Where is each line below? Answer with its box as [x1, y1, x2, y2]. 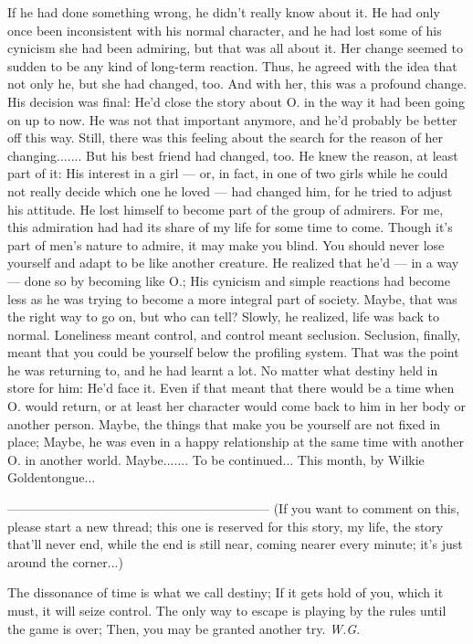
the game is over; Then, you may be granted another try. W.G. [7, 618, 361, 638]
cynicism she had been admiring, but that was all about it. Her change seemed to [7, 38, 463, 58]
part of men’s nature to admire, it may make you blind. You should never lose [7, 235, 445, 254]
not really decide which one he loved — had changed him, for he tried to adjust [7, 181, 453, 200]
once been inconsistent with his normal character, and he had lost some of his [7, 20, 442, 39]
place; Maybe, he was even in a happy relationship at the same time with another [7, 432, 465, 451]
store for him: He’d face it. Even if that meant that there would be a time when [7, 378, 455, 397]
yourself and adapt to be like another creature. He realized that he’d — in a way [7, 253, 459, 272]
